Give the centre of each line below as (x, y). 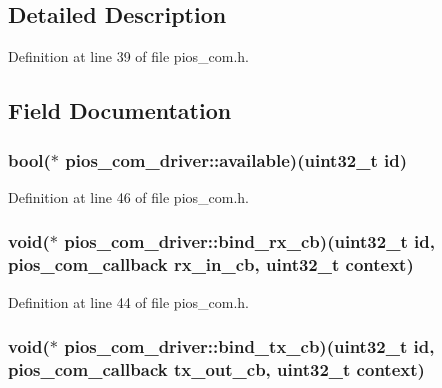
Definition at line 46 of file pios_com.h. (129, 196)
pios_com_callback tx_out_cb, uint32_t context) (216, 368)
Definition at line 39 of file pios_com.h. (129, 56)
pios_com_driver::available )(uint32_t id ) (236, 159)
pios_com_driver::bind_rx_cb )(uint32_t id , (249, 241)
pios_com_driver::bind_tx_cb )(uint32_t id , (249, 346)
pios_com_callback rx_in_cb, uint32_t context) (211, 264)
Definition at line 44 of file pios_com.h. (129, 301)
